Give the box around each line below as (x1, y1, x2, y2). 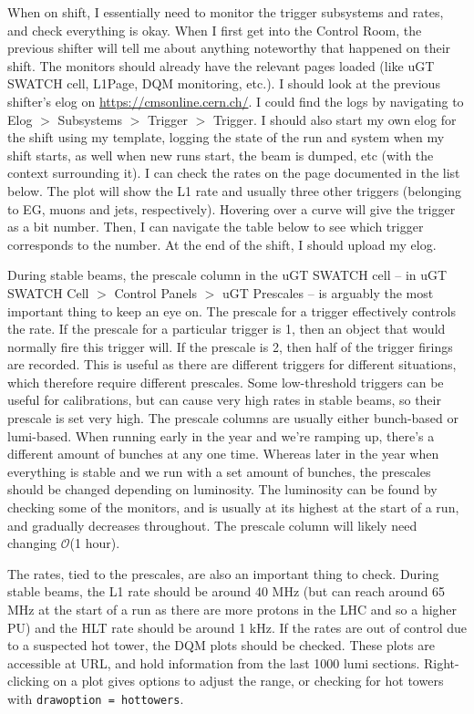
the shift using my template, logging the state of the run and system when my (7, 128, 445, 147)
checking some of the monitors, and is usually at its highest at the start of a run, (7, 498, 459, 517)
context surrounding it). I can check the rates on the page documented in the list (7, 163, 460, 182)
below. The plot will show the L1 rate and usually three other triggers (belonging (7, 181, 462, 200)
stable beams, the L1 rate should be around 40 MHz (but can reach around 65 (7, 582, 446, 601)
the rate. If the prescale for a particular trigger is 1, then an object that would (7, 319, 446, 338)
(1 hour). (69, 533, 120, 553)
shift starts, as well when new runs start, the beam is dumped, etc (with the (7, 145, 434, 164)
